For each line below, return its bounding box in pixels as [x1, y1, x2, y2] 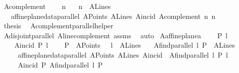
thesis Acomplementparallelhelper [3, 20, 114, 31]
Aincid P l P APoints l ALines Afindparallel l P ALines [14, 40, 235, 50]
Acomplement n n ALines [3, 1, 111, 11]
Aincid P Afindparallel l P [17, 59, 103, 70]
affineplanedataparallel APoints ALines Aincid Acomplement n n [10, 10, 216, 21]
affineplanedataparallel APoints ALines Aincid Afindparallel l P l [17, 49, 228, 60]
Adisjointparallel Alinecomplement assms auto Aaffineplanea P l [3, 30, 228, 40]
